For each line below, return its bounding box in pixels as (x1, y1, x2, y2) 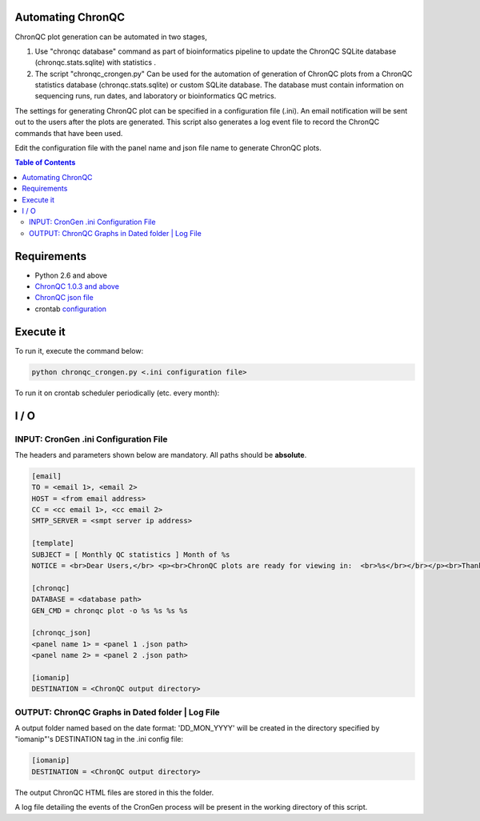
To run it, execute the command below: (14, 346, 144, 355)
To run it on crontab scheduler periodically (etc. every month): (14, 388, 220, 398)
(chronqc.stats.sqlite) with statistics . (34, 58, 156, 67)
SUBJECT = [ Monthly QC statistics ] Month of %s (31, 550, 230, 559)
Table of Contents (14, 158, 76, 167)
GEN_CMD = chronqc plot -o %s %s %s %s (31, 606, 188, 615)
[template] (31, 539, 74, 548)
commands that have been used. (14, 128, 123, 138)
